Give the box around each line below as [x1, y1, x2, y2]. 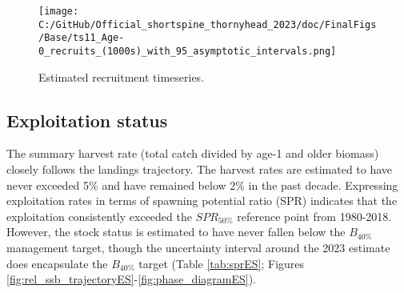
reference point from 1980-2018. [237, 207, 392, 224]
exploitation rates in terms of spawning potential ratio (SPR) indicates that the [6, 192, 398, 209]
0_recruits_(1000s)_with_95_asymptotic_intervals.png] [38, 45, 337, 57]
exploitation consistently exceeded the [6, 207, 192, 224]
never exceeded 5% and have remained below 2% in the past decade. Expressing [6, 176, 398, 193]
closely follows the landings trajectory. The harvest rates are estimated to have [6, 161, 393, 178]
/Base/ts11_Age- [38, 32, 125, 44]
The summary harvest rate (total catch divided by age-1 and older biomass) [6, 145, 379, 162]
